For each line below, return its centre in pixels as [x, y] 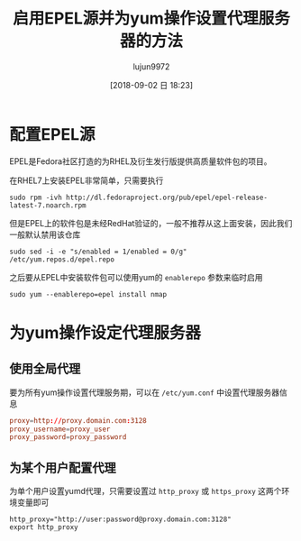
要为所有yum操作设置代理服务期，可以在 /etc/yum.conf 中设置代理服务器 [145, 392]
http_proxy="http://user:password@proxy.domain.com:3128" [120, 519]
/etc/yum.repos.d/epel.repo [62, 259]
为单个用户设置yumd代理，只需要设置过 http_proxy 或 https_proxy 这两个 [146, 491]
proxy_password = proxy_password [68, 437]
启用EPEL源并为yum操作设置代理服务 [151, 18]
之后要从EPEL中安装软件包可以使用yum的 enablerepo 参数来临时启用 [136, 277]
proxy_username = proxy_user [60, 429]
